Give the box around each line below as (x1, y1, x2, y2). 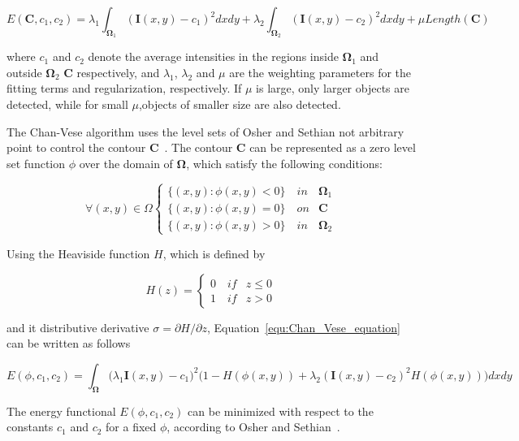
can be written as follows (6, 335, 131, 352)
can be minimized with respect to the (188, 402, 374, 419)
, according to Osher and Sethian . (167, 418, 340, 435)
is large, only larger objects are (256, 80, 409, 97)
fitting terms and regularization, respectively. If (6, 80, 242, 97)
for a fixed (106, 418, 157, 435)
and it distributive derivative (6, 318, 149, 335)
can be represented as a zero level (249, 139, 416, 156)
